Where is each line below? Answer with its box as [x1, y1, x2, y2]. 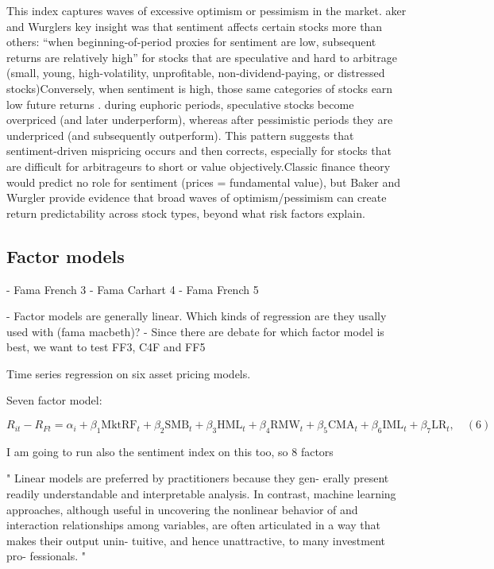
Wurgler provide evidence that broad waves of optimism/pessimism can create [6, 189, 387, 206]
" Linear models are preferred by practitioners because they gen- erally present [6, 470, 389, 486]
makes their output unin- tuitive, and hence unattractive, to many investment [6, 532, 386, 548]
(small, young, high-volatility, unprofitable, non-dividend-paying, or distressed [6, 64, 385, 81]
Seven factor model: [6, 392, 102, 408]
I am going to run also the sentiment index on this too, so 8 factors [6, 443, 334, 459]
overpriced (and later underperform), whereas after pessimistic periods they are [6, 111, 393, 128]
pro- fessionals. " [6, 548, 87, 564]
